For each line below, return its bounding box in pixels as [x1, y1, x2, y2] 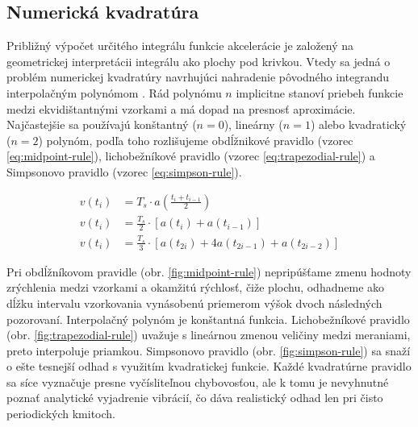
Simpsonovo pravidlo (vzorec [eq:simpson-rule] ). [6, 163, 242, 180]
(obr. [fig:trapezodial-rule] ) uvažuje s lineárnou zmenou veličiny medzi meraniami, [6, 326, 411, 343]
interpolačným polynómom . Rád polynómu [6, 84, 222, 101]
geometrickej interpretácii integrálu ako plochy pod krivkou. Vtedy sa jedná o [6, 52, 391, 69]
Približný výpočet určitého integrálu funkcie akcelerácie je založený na [6, 37, 354, 54]
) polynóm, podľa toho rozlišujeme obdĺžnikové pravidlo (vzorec [38, 131, 353, 148]
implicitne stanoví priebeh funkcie [236, 84, 403, 101]
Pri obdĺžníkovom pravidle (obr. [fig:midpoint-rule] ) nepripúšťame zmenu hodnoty [6, 263, 412, 280]
